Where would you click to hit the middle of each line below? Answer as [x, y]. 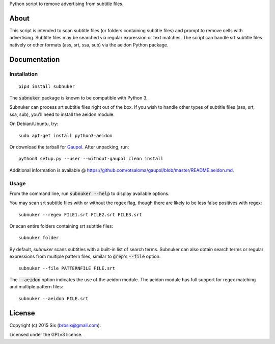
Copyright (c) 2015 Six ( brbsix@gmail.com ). [55, 325]
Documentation [35, 59]
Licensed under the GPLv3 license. [46, 335]
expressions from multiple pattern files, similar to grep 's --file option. [85, 256]
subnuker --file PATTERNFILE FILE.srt [67, 268]
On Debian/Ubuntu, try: [34, 124]
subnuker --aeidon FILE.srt [53, 298]
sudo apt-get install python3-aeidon [66, 136]
